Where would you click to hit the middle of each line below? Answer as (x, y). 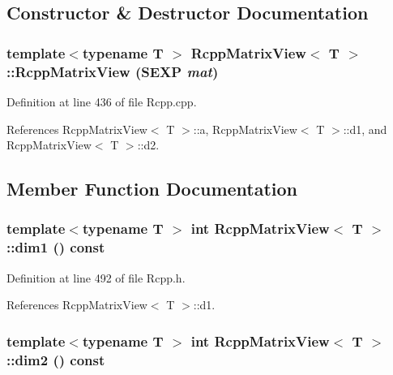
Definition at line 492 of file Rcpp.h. (96, 277)
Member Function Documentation (152, 189)
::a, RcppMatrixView (245, 129)
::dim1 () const (56, 247)
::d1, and (365, 129)
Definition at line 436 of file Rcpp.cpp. (102, 101)
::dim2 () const (56, 359)
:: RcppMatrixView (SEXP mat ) (113, 71)
